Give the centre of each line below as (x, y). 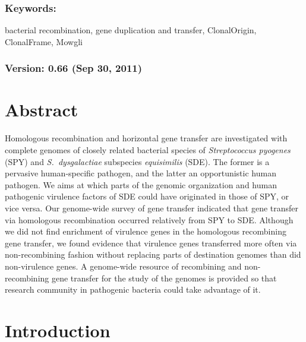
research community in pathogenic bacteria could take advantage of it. (133, 289)
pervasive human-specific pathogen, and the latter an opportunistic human (141, 173)
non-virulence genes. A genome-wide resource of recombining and (123, 266)
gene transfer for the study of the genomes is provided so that (164, 278)
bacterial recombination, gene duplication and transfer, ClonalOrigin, (131, 30)
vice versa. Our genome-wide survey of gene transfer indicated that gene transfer (152, 208)
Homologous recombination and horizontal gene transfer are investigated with (146, 138)
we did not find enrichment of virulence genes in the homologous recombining (146, 231)
